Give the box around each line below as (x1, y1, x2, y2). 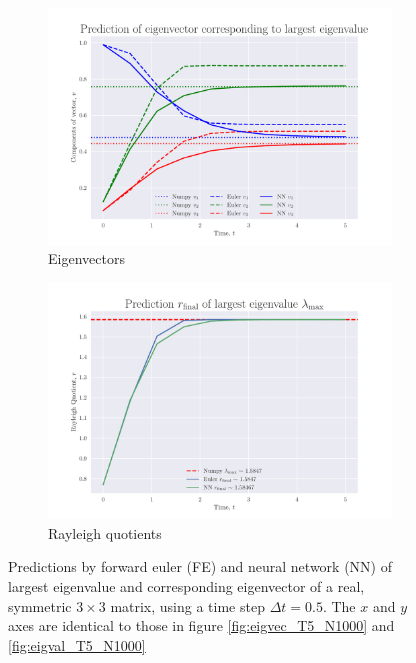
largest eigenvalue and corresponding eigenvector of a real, (8, 575, 365, 596)
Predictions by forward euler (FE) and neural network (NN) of (8, 556, 392, 577)
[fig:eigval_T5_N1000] (8, 634, 146, 655)
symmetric (8, 595, 72, 616)
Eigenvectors (48, 248, 125, 269)
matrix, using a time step (110, 595, 265, 616)
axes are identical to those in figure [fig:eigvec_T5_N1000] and (8, 615, 395, 636)
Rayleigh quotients (48, 522, 162, 543)
